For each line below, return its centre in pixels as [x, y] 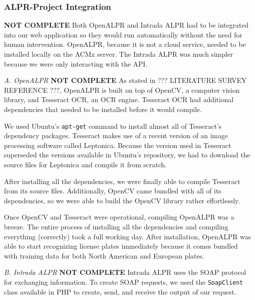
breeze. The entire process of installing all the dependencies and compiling [116, 226]
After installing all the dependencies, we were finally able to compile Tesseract [122, 181]
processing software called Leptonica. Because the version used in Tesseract [118, 145]
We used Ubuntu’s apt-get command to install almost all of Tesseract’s [113, 126]
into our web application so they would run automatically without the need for [123, 34]
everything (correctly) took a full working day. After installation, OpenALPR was [127, 236]
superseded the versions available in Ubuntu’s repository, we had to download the [127, 155]
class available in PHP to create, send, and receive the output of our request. [120, 291]
